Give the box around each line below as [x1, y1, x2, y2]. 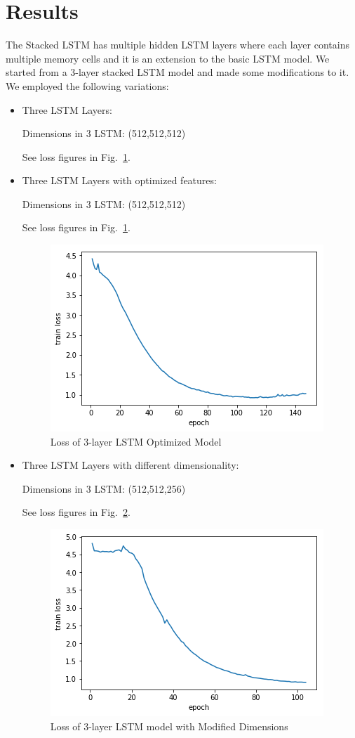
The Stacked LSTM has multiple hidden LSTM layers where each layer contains [6, 37, 349, 52]
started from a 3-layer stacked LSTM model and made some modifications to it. [6, 65, 349, 79]
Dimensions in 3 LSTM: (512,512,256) [22, 481, 186, 496]
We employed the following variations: [6, 78, 169, 93]
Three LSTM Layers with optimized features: [22, 173, 217, 188]
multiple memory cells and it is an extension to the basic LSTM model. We [6, 51, 330, 65]
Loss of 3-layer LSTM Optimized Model [50, 434, 222, 448]
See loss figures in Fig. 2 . [22, 505, 130, 519]
